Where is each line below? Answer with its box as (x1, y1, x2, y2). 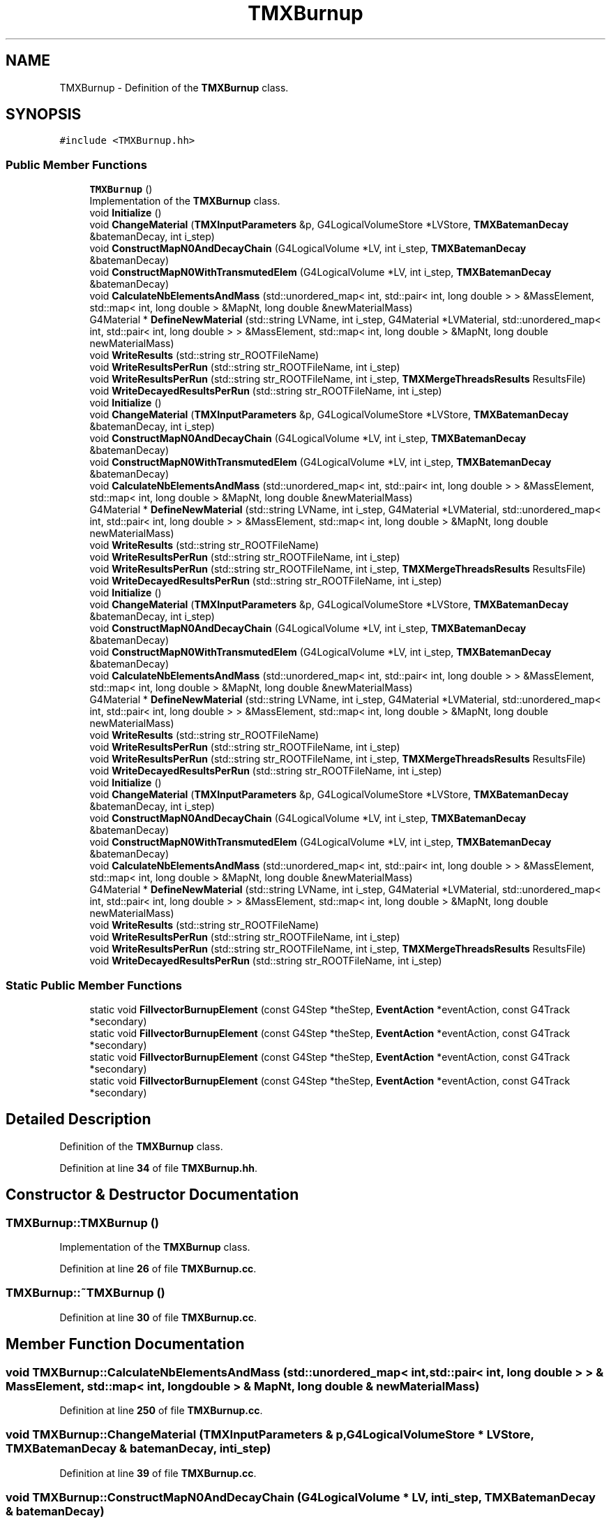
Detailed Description (6, 1110, 151, 1129)
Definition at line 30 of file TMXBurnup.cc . (59, 1311, 257, 1323)
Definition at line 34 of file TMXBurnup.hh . (59, 1161, 257, 1174)
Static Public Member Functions (6, 978, 183, 992)
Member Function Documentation (6, 1335, 245, 1353)
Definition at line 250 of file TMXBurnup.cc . (59, 1404, 263, 1416)
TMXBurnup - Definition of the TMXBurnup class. (59, 81, 289, 94)
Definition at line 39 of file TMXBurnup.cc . (59, 1467, 257, 1479)
